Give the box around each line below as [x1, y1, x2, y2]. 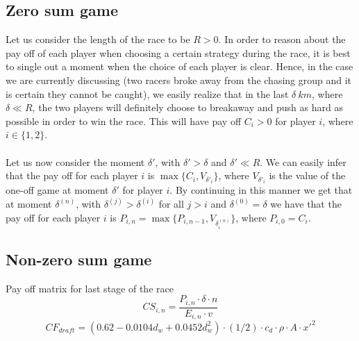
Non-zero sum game [6, 249, 152, 269]
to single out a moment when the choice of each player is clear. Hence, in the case [6, 59, 353, 74]
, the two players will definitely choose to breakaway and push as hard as [32, 100, 343, 115]
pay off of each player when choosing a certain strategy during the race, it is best [6, 45, 351, 60]
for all [158, 197, 184, 211]
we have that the [270, 197, 342, 211]
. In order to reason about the [218, 32, 346, 47]
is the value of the [269, 168, 346, 183]
